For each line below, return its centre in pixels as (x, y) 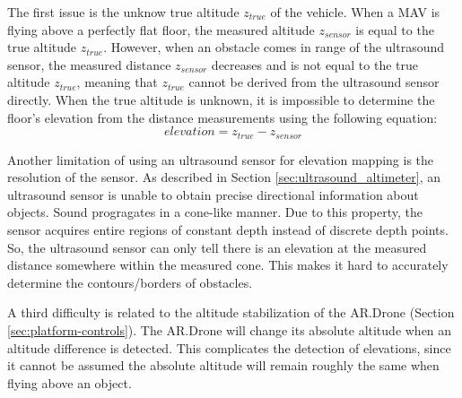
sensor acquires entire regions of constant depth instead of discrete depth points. (228, 229)
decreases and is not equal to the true (314, 64)
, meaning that (117, 82)
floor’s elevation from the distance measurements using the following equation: (222, 117)
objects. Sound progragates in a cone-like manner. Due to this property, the (215, 212)
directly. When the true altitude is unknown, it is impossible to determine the (221, 99)
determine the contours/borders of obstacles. (130, 282)
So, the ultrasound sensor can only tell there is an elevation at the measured (217, 247)
